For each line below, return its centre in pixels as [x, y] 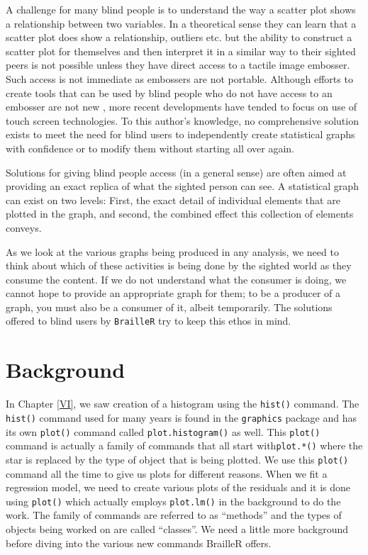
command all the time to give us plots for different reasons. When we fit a [167, 473]
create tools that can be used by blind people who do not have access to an [169, 92]
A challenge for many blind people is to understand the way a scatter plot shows [181, 9]
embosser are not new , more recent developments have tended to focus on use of [182, 107]
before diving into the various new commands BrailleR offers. [139, 543]
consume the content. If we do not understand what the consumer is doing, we [176, 279]
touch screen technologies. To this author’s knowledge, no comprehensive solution [182, 120]
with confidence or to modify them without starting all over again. [150, 148]
